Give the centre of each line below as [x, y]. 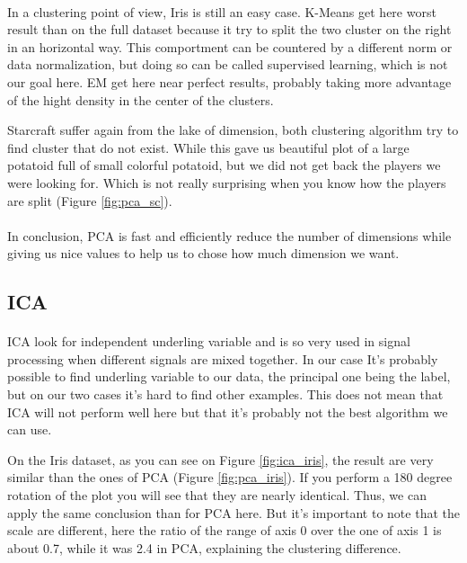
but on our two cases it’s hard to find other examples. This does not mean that [225, 394]
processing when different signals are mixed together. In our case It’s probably [223, 358]
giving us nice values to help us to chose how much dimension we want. [203, 253]
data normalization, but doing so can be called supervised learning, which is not [228, 64]
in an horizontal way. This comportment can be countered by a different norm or [230, 46]
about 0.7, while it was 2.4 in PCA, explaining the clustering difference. [204, 547]
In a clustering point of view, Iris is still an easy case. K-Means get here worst [222, 11]
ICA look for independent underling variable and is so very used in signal [209, 341]
